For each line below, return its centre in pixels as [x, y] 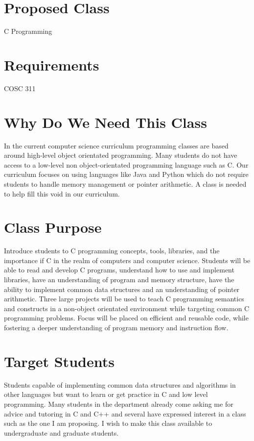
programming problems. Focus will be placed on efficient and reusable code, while [126, 318]
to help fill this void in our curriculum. [62, 193]
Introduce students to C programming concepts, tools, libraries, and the [112, 251]
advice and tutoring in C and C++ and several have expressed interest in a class [125, 413]
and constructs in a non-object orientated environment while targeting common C [127, 308]
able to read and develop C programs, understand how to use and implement [119, 270]
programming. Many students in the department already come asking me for [119, 404]
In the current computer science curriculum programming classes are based [116, 145]
